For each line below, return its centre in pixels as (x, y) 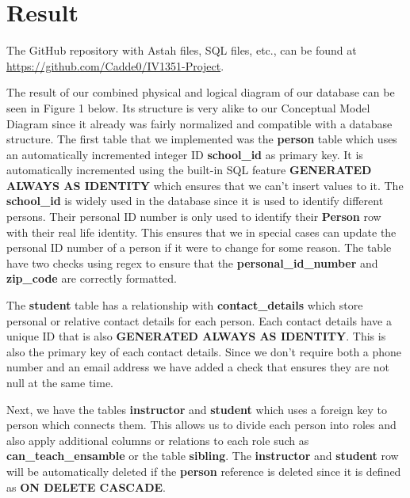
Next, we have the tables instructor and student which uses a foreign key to (197, 409)
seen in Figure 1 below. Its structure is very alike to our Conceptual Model (188, 107)
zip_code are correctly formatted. (92, 278)
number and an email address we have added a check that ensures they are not (198, 367)
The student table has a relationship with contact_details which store (185, 305)
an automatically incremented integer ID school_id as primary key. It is (185, 154)
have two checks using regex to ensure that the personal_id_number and (192, 262)
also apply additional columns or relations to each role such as (158, 440)
